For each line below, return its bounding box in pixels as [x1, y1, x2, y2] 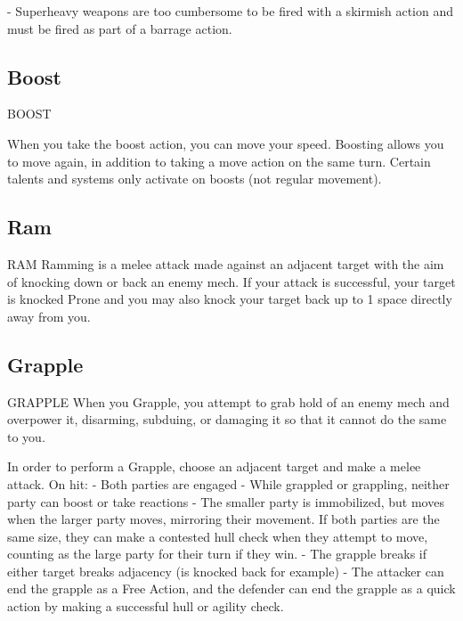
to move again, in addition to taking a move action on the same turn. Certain [7, 151, 431, 170]
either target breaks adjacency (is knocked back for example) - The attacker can [7, 561, 444, 580]
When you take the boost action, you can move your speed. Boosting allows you [7, 134, 444, 152]
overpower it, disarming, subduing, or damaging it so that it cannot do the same [7, 410, 447, 429]
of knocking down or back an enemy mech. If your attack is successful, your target [7, 272, 456, 290]
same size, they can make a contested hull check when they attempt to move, [7, 527, 428, 545]
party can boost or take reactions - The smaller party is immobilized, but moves [7, 492, 444, 511]
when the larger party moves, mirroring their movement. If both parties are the [7, 510, 440, 528]
